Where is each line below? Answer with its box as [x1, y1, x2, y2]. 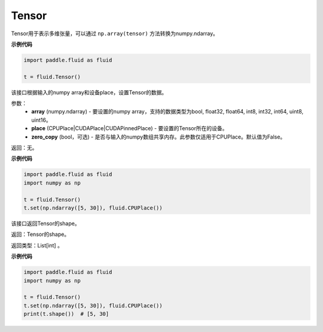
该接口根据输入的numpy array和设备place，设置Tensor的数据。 [11, 88, 167, 96]
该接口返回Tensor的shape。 [11, 220, 80, 227]
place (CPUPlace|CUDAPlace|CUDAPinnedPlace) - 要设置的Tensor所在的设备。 [31, 125, 228, 132]
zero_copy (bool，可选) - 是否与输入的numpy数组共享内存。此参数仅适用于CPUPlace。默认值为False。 [31, 133, 286, 140]
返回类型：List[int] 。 [11, 242, 63, 249]
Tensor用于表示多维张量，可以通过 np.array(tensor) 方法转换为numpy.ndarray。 [11, 30, 218, 37]
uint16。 [31, 116, 51, 124]
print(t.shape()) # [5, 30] [23, 311, 109, 318]
